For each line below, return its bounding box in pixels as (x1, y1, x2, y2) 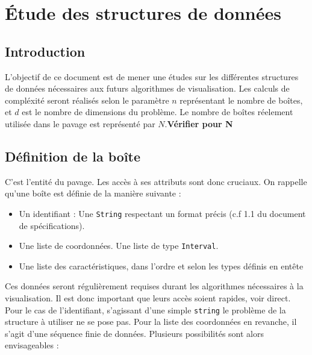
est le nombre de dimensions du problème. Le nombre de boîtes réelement (22, 105, 293, 118)
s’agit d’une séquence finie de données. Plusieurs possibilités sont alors (5, 327, 264, 339)
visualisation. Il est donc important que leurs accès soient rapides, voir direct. (5, 292, 291, 304)
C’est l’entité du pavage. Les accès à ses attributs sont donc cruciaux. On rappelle (5, 175, 307, 187)
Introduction (5, 42, 86, 60)
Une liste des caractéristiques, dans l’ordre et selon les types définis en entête (19, 259, 304, 272)
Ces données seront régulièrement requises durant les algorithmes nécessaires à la (5, 280, 304, 292)
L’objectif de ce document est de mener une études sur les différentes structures (5, 70, 299, 83)
